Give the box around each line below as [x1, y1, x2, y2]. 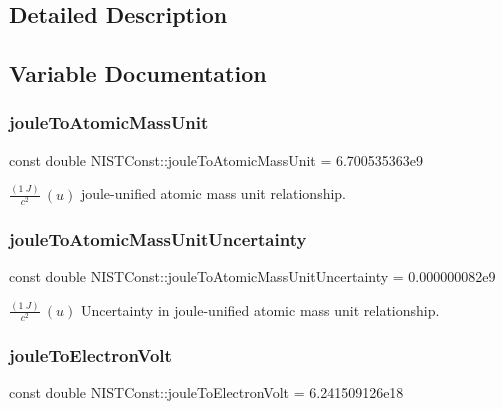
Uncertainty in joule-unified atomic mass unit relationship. [80, 299, 440, 320]
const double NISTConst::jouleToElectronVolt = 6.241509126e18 [9, 382, 404, 403]
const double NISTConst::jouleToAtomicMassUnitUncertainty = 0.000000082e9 [9, 266, 496, 287]
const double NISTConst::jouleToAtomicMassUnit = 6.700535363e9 [9, 149, 424, 170]
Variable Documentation [9, 58, 267, 89]
